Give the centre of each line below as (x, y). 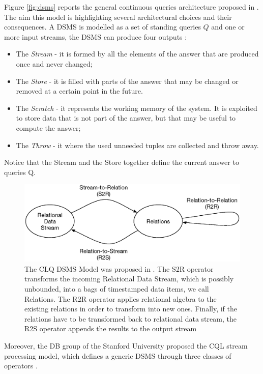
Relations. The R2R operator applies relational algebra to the (121, 298)
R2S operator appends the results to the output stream (111, 328)
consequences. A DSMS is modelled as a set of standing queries (103, 27)
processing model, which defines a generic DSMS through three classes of (118, 355)
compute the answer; (48, 127)
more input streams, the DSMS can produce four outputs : (96, 36)
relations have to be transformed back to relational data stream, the (130, 318)
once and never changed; (54, 63)
